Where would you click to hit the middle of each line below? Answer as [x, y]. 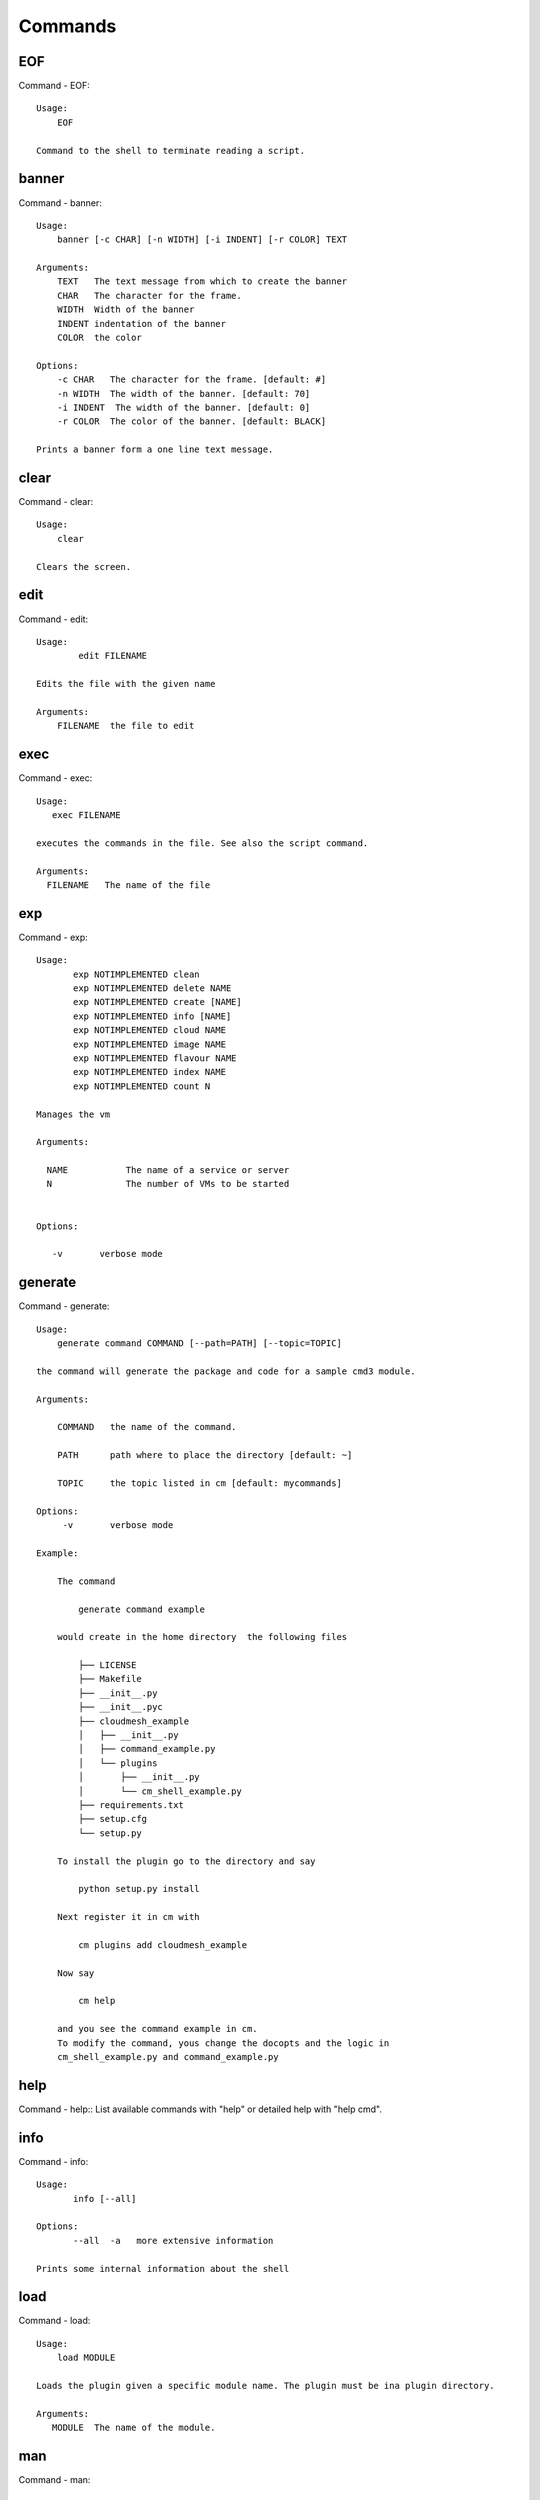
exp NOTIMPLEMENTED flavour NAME [155, 1058]
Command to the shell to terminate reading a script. [170, 150]
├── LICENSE [107, 1665]
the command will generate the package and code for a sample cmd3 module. [226, 1371]
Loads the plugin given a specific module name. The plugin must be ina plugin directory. [265, 2386]
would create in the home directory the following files [202, 1637]
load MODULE [86, 2358]
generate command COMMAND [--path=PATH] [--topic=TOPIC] [199, 1343]
